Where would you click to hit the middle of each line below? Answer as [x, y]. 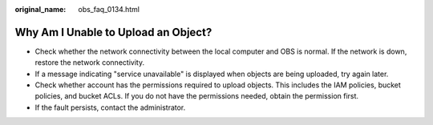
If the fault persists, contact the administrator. [110, 107]
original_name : [40, 9]
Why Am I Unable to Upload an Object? [113, 32]
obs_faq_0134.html [109, 9]
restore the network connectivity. [89, 62]
